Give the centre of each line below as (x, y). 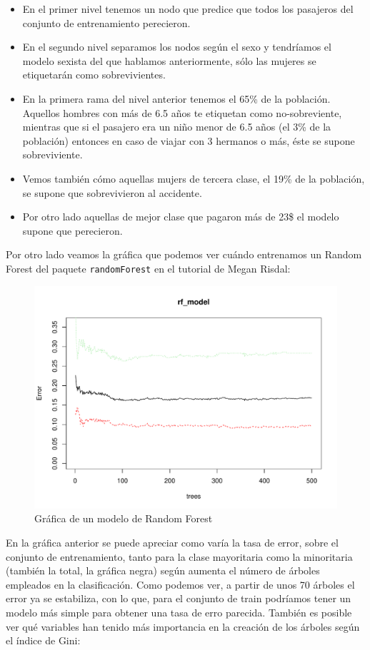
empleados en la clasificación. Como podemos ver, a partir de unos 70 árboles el (180, 584)
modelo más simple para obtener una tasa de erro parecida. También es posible (179, 612)
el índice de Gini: (43, 640)
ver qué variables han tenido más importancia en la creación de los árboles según (183, 626)
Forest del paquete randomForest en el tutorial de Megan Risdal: (148, 268)
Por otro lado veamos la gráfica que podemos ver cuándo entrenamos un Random (184, 254)
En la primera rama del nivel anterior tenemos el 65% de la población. (176, 98)
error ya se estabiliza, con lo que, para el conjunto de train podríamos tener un (179, 598)
